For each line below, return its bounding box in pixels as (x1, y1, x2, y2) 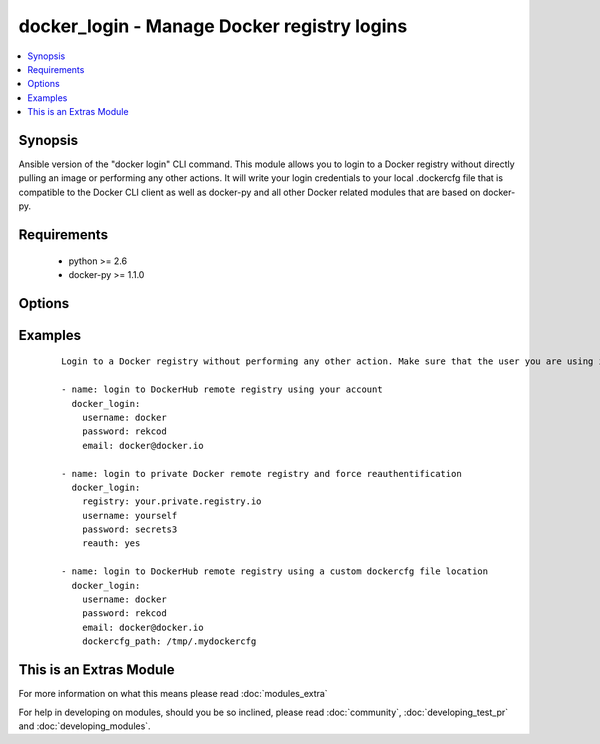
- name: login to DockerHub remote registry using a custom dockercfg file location (61, 566, 489, 577)
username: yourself (81, 510, 178, 521)
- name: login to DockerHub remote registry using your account (61, 384, 384, 395)
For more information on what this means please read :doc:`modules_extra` (18, 688, 329, 700)
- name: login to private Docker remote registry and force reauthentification (61, 468, 462, 479)
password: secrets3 (81, 524, 178, 535)
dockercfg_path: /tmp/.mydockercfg (81, 636, 257, 647)
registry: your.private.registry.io (81, 496, 262, 507)
